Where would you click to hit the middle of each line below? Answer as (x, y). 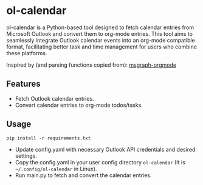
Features (23, 84)
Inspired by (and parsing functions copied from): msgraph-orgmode (91, 65)
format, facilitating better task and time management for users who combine (102, 47)
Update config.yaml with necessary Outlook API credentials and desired (105, 149)
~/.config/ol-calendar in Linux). (56, 169)
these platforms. (27, 53)
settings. (26, 156)
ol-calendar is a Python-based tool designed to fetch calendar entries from (100, 27)
